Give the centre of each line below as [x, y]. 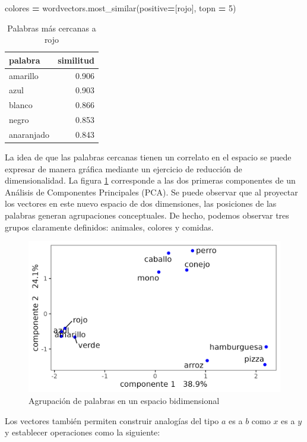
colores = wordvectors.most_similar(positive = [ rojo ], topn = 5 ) [121, 8]
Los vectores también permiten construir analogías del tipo [112, 420]
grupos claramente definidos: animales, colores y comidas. [109, 227]
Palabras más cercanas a [52, 28]
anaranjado [29, 134]
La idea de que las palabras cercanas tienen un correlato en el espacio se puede [148, 157]
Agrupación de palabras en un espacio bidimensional [124, 401]
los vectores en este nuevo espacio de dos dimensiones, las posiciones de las [141, 203]
